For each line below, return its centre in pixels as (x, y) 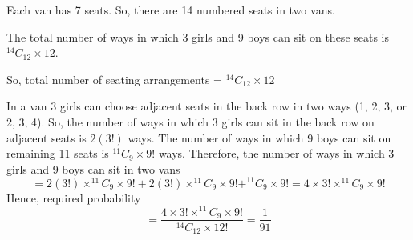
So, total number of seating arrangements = (114, 79)
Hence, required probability (74, 197)
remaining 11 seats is (58, 153)
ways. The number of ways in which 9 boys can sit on (259, 137)
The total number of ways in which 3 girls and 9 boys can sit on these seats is (198, 36)
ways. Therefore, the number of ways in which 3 (276, 153)
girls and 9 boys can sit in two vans (93, 168)
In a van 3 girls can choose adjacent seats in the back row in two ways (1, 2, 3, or (206, 106)
